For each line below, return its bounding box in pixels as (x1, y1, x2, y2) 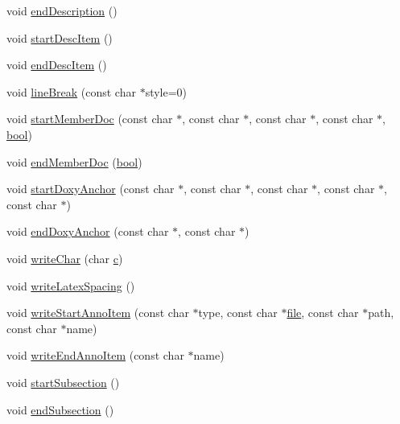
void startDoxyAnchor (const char (6, 180, 175, 197)
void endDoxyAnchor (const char (6, 223, 169, 240)
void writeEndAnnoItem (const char (6, 347, 184, 364)
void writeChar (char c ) (6, 249, 123, 266)
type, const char (198, 304, 278, 321)
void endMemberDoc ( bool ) (6, 153, 142, 170)
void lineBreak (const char (6, 83, 136, 100)
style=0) (145, 83, 188, 100)
